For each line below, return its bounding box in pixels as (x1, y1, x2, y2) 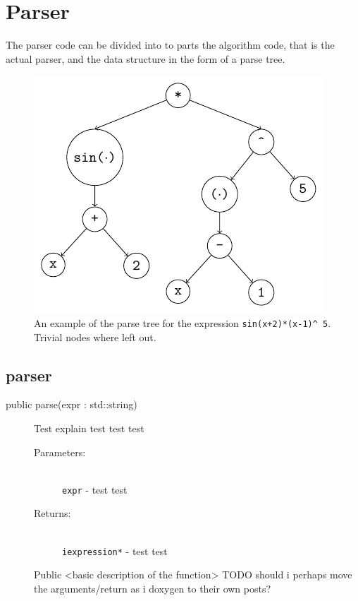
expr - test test (62, 482, 128, 496)
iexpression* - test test (62, 543, 168, 558)
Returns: (34, 506, 71, 520)
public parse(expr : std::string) (6, 397, 137, 412)
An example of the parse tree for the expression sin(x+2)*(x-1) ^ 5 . (34, 315, 331, 330)
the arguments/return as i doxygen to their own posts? (34, 581, 271, 595)
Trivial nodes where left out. (34, 329, 156, 344)
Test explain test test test (34, 420, 144, 435)
